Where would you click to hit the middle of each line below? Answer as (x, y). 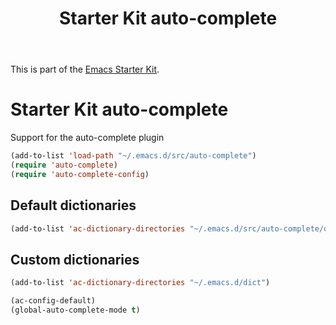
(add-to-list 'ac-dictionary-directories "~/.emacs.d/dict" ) (140, 283)
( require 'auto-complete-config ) (80, 174)
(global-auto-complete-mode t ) (75, 310)
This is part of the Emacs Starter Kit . (85, 69)
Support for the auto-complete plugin (87, 138)
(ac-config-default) (53, 301)
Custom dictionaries (75, 259)
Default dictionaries (73, 205)
